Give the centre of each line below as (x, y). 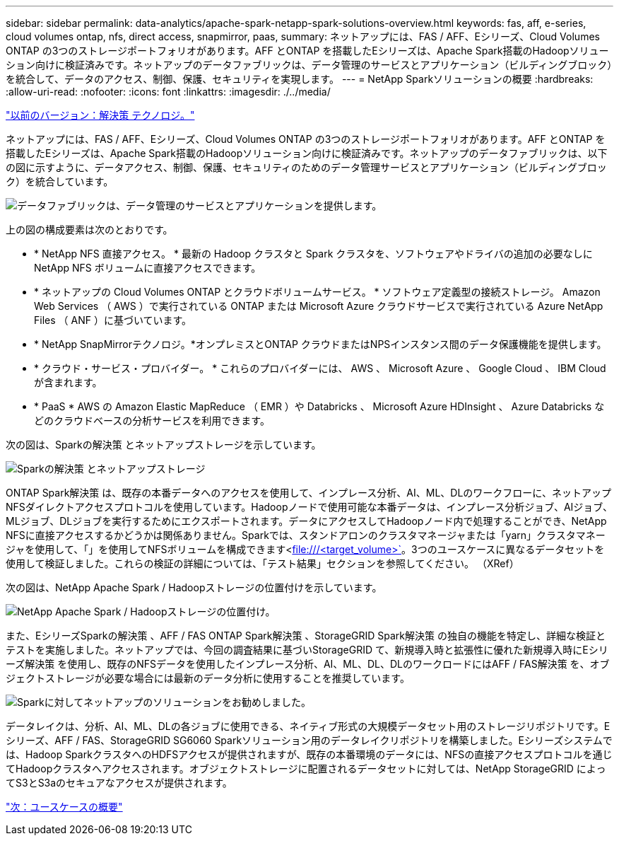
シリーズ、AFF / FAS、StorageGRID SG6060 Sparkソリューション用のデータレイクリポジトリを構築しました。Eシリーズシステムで (309, 740)
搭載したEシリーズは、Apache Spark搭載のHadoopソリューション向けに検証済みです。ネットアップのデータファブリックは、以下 (307, 153)
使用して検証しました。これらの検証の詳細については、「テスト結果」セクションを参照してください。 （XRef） (263, 563)
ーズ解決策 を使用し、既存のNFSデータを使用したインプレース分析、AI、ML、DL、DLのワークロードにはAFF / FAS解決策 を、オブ (308, 664)
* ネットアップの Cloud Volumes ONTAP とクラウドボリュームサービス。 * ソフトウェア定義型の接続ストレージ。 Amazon (317, 292)
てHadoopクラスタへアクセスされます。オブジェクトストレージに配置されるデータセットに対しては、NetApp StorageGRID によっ (306, 768)
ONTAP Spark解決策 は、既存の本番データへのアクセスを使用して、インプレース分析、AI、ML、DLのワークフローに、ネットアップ (308, 493)
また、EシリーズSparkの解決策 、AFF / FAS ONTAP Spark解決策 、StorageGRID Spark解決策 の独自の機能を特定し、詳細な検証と (306, 636)
